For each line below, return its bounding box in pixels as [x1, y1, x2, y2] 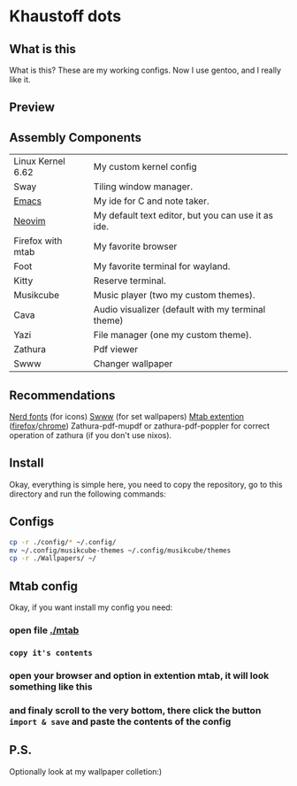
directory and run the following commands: [9, 489, 166, 499]
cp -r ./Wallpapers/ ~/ [9, 554, 97, 563]
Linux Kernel [13, 155, 66, 167]
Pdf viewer [93, 343, 139, 356]
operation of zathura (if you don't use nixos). [9, 430, 172, 441]
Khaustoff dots [9, 6, 122, 27]
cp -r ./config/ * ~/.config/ [9, 537, 117, 546]
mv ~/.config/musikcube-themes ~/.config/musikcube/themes [9, 546, 232, 555]
